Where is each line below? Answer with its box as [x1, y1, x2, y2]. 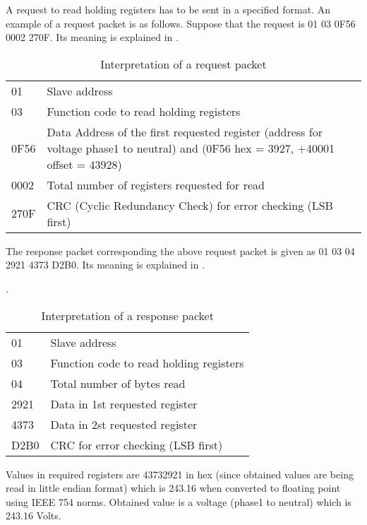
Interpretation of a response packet [41, 307, 214, 324]
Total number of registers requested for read [47, 176, 265, 193]
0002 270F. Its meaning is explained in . [6, 30, 179, 45]
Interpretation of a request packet [100, 55, 267, 72]
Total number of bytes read [50, 374, 186, 391]
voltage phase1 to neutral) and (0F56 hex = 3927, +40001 [47, 139, 335, 156]
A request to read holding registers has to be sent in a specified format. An [6, 2, 330, 16]
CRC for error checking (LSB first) [50, 436, 223, 453]
